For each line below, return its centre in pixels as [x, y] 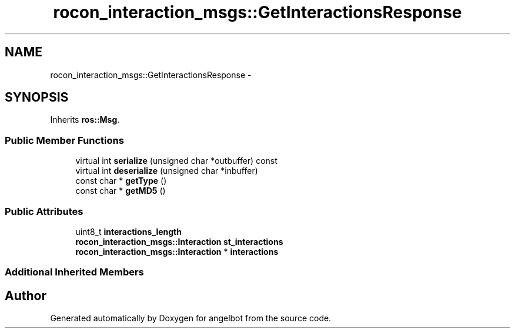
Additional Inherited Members [74, 272]
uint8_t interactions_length [128, 231]
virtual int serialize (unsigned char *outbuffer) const [176, 161]
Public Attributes [44, 211]
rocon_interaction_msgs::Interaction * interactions [177, 251]
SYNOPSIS [37, 97]
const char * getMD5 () [121, 191]
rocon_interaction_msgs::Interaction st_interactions [179, 241]
